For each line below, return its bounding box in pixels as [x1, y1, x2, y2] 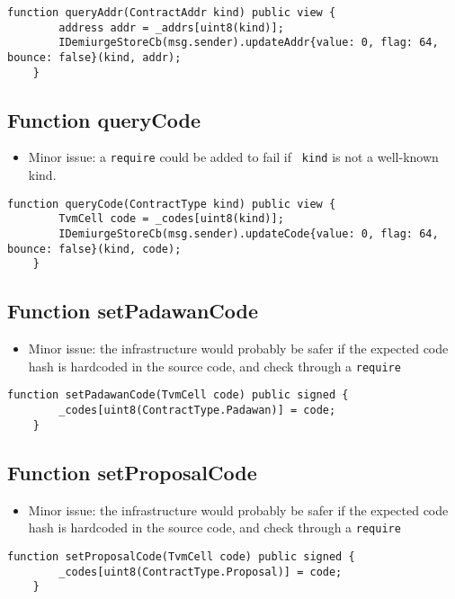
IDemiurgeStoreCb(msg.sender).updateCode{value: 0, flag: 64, [58, 228, 439, 241]
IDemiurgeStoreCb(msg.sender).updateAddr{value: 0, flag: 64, [58, 36, 439, 49]
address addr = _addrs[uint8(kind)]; [58, 21, 284, 34]
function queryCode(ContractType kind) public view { [7, 197, 336, 210]
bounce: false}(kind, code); [7, 242, 182, 255]
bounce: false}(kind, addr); [7, 50, 182, 64]
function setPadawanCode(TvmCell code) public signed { [7, 389, 349, 402]
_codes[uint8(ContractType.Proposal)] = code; [58, 565, 343, 578]
